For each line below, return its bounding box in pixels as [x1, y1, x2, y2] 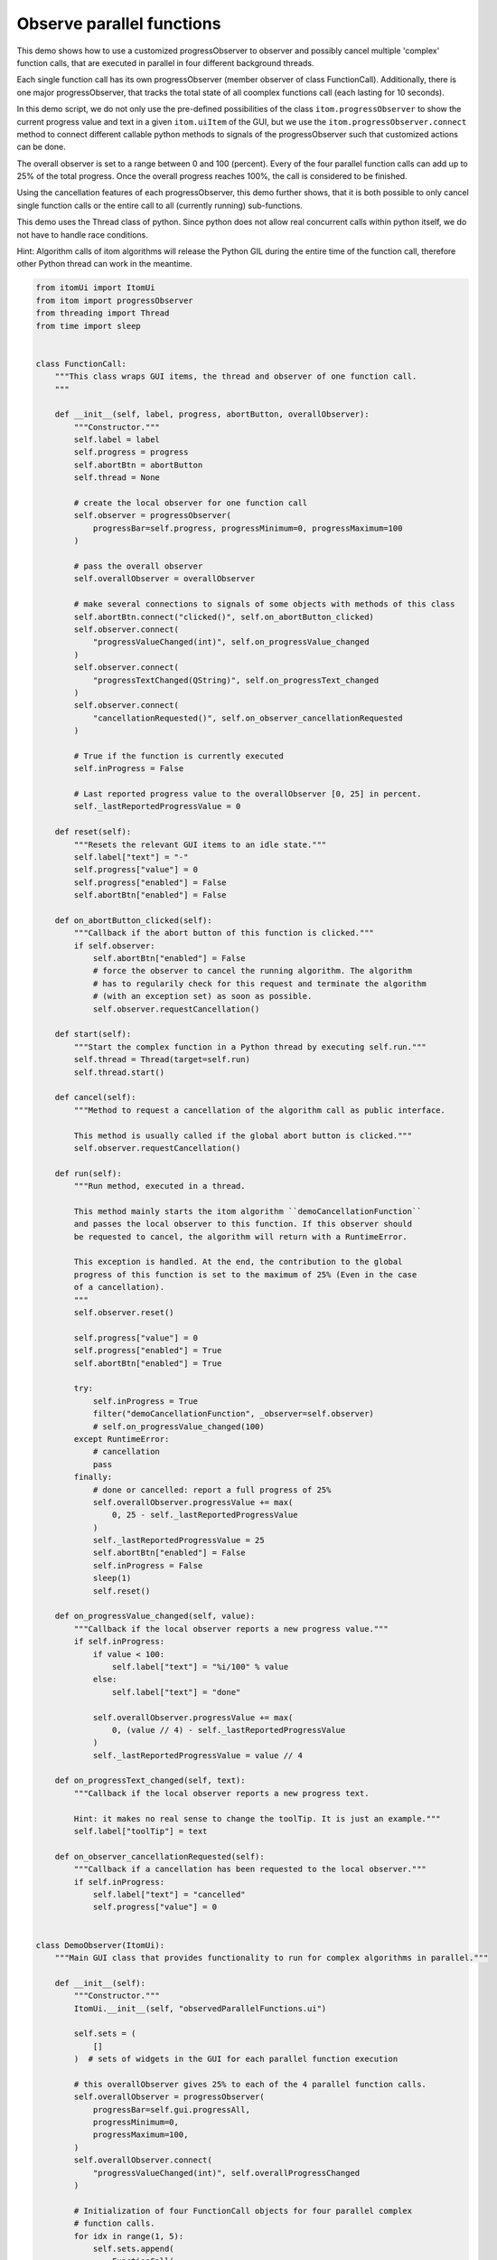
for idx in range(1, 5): [73, 2231, 184, 2241]
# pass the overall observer [73, 560, 203, 571]
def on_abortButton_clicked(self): [54, 915, 212, 926]
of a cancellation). [73, 1282, 165, 1293]
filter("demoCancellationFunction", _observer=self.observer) [92, 1408, 375, 1419]
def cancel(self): [54, 1092, 136, 1103]
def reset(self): [54, 827, 132, 837]
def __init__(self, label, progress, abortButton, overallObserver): [54, 410, 370, 419]
